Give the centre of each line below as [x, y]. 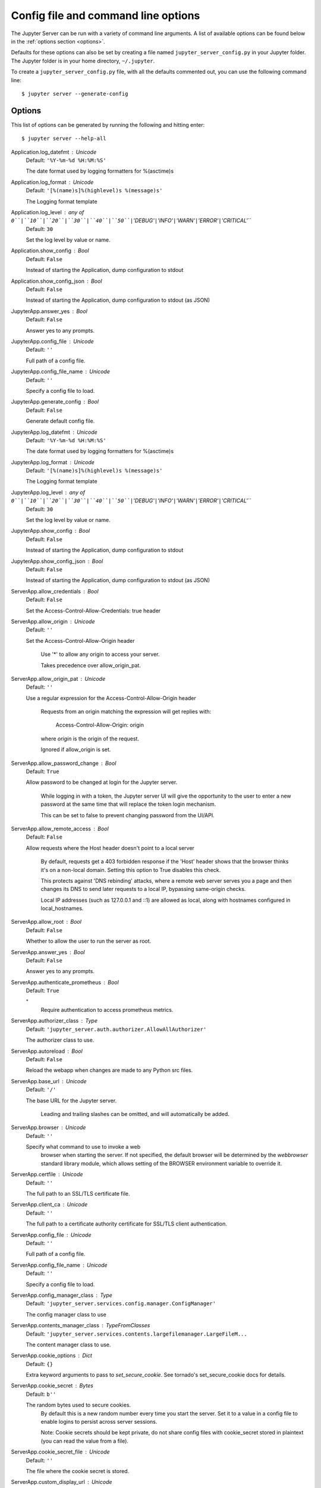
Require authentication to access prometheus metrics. [107, 1010]
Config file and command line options [106, 15]
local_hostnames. [62, 908]
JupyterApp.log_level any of [48, 492]
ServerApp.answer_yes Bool [48, 952]
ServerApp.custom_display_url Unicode [62, 1482]
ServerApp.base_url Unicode [49, 1081]
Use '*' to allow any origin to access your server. [100, 654]
